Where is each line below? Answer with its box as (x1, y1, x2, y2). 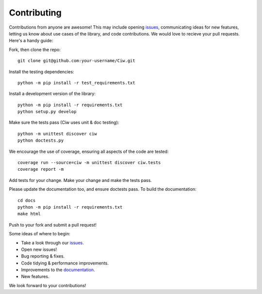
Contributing (9, 7, 62, 18)
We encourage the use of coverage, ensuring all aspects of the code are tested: (9, 148, 169, 154)
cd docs (17, 197, 36, 203)
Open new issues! (21, 246, 57, 252)
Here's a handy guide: (9, 38, 53, 44)
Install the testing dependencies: (9, 68, 75, 75)
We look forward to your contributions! (9, 282, 86, 288)
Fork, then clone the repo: (9, 47, 61, 52)
